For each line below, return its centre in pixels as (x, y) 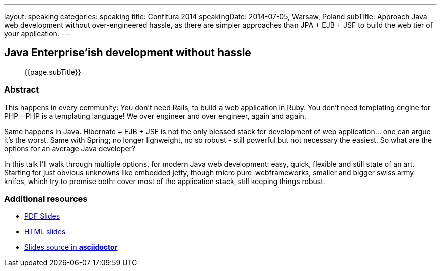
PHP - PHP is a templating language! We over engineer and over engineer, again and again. (155, 116)
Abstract (22, 90)
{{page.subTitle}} (53, 72)
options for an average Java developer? (70, 148)
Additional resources (46, 198)
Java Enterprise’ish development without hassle (128, 53)
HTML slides (45, 232)
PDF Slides (42, 216)
